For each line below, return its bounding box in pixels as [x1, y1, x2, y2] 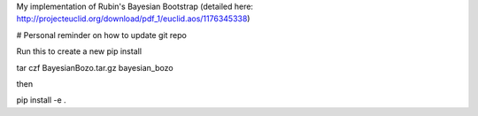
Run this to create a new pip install [16, 46, 142, 57]
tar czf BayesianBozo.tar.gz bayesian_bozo [16, 62, 173, 73]
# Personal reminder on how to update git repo [16, 29, 188, 40]
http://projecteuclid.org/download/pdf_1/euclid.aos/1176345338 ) [16, 13, 251, 24]
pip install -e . [16, 95, 66, 105]
